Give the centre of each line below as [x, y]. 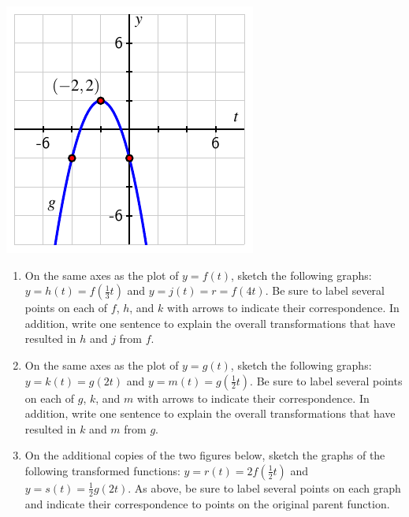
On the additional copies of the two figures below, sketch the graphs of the [205, 455]
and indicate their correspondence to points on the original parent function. [207, 503]
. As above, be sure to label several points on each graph [264, 487]
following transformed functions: [102, 470]
